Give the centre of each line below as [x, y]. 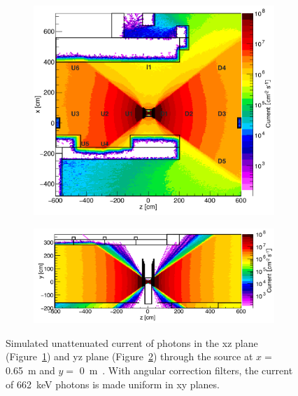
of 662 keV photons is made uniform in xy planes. [113, 384]
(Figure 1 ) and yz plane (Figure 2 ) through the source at [129, 356]
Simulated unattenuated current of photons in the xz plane [132, 342]
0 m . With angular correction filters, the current [186, 370]
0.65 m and [30, 370]
